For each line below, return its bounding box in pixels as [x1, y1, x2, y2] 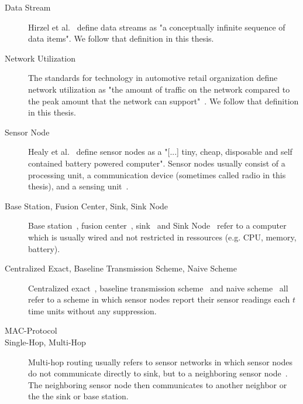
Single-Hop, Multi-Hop [5, 336, 86, 348]
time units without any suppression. [28, 304, 157, 317]
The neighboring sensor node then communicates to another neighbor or [28, 378, 287, 391]
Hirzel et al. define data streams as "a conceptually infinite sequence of [28, 21, 285, 33]
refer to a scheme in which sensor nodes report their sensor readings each [28, 293, 290, 305]
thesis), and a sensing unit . [28, 180, 129, 192]
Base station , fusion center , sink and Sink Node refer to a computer [28, 219, 287, 232]
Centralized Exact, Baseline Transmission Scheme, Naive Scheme [5, 262, 237, 274]
